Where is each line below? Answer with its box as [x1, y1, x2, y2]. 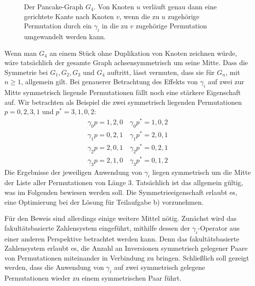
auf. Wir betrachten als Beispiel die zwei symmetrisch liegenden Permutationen [4, 96, 242, 107]
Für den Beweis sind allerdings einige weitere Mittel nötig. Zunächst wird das [4, 213, 237, 223]
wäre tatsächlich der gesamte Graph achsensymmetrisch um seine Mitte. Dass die [4, 57, 248, 68]
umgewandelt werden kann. [24, 31, 106, 41]
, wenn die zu [119, 11, 160, 21]
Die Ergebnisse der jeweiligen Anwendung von [4, 167, 142, 177]
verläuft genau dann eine [142, 1, 217, 11]
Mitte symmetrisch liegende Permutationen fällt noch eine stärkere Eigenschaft [4, 87, 241, 97]
